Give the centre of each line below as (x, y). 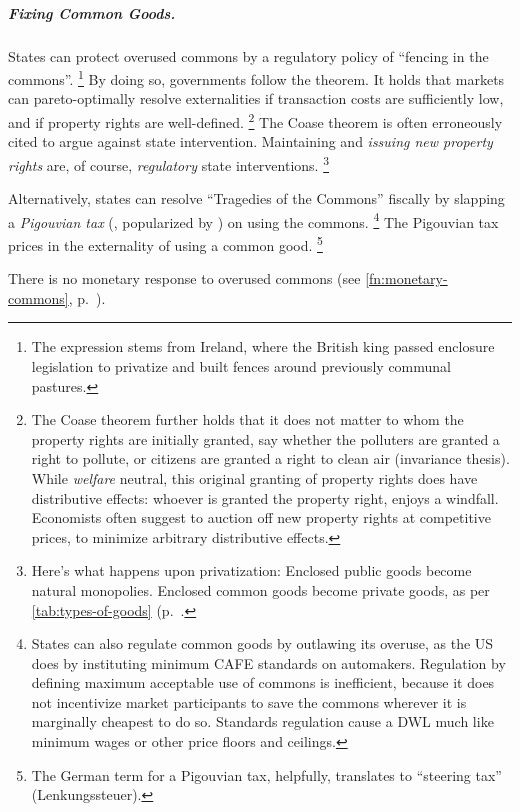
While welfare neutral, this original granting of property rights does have (254, 477)
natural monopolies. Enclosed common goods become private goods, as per (260, 589)
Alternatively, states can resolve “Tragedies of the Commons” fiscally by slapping (256, 198)
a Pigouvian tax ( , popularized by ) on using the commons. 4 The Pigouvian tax (253, 220)
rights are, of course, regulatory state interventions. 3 (168, 163)
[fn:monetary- (406, 278)
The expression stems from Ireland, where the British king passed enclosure (263, 346)
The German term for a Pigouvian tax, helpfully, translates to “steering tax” (266, 774)
